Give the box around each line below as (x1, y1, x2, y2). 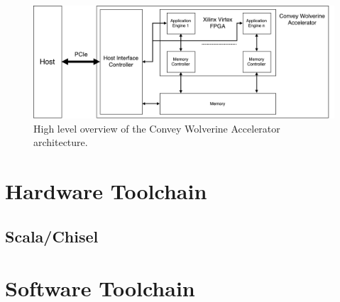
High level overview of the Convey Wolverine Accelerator (33, 121, 280, 135)
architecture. (33, 135, 88, 150)
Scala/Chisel (5, 225, 99, 247)
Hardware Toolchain (5, 176, 207, 205)
